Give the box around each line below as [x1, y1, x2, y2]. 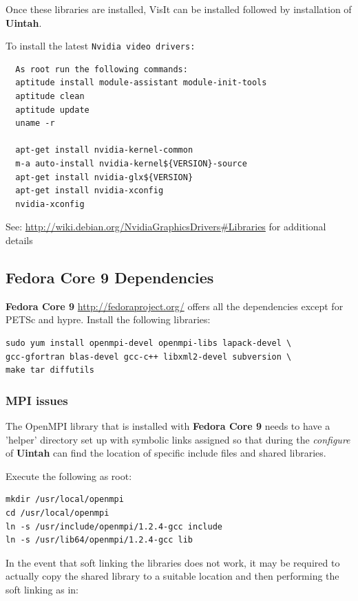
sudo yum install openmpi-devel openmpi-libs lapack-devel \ [6, 338, 292, 348]
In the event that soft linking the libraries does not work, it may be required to [6, 555, 340, 569]
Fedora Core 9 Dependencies [6, 266, 214, 287]
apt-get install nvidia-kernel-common [15, 145, 193, 155]
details [6, 232, 33, 247]
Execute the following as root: [6, 468, 132, 483]
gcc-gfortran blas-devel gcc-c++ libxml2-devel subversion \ [6, 351, 292, 362]
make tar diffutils [6, 365, 94, 375]
